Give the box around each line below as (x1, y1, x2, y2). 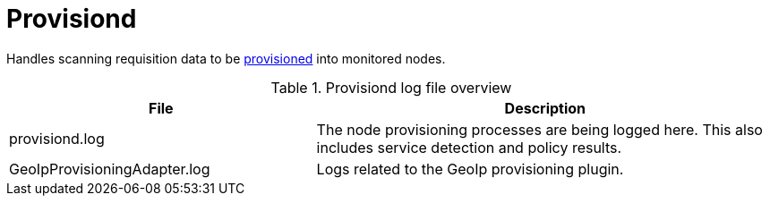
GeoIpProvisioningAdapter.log (9, 159, 210, 178)
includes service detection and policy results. (316, 138, 622, 156)
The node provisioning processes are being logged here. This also (316, 120, 763, 139)
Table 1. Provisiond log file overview (270, 78, 512, 97)
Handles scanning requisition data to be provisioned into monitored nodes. (6, 50, 446, 66)
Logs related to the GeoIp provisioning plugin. (316, 159, 624, 178)
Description (504, 98, 586, 117)
